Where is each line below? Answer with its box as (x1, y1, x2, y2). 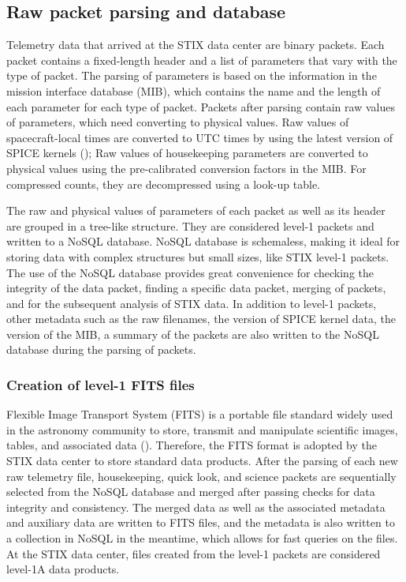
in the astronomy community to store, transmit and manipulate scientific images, (6, 421, 398, 437)
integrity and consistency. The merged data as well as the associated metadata (6, 498, 386, 515)
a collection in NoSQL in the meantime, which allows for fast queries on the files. (6, 530, 398, 546)
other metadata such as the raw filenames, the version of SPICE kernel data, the (6, 310, 396, 327)
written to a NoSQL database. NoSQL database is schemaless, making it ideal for (6, 233, 400, 250)
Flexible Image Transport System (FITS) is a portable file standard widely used (6, 406, 393, 422)
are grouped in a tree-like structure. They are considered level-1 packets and (6, 217, 374, 234)
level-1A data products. (6, 561, 120, 577)
